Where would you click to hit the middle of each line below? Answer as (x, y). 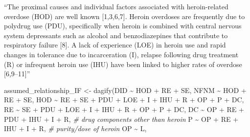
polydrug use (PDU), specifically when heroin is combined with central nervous (123, 26)
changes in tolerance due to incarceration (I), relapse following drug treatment (121, 54)
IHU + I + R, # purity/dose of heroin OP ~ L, (75, 128)
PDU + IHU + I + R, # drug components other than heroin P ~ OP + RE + (121, 119)
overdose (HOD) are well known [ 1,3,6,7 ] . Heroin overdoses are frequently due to (125, 16)
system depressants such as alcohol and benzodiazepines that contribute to (116, 35)
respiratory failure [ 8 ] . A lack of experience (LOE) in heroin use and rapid (115, 45)
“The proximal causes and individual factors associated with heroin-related (116, 6)
